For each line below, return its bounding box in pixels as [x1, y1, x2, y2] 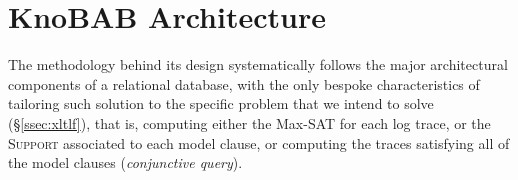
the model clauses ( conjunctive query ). [8, 152, 243, 173]
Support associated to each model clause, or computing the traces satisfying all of [8, 132, 510, 153]
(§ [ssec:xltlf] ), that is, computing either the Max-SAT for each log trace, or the [8, 112, 491, 133]
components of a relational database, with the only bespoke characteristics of [8, 73, 480, 94]
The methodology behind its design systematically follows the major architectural [8, 54, 508, 75]
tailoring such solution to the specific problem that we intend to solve [8, 93, 434, 114]
